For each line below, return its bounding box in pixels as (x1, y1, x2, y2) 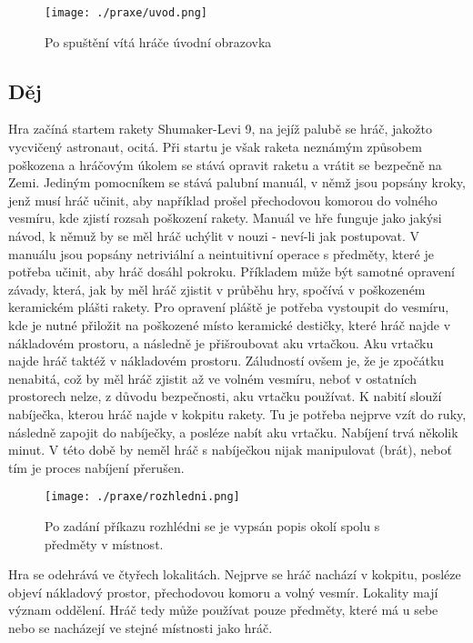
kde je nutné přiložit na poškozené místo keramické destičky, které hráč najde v (8, 315, 451, 334)
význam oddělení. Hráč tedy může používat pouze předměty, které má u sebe (8, 600, 438, 619)
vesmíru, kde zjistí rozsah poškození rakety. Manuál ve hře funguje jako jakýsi (8, 208, 442, 227)
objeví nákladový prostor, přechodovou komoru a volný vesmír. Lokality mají (8, 582, 438, 601)
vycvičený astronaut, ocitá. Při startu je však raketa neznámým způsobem (8, 137, 422, 156)
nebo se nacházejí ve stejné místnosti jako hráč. (8, 618, 273, 637)
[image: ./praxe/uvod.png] (45, 6, 207, 19)
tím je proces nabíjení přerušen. (8, 457, 185, 477)
